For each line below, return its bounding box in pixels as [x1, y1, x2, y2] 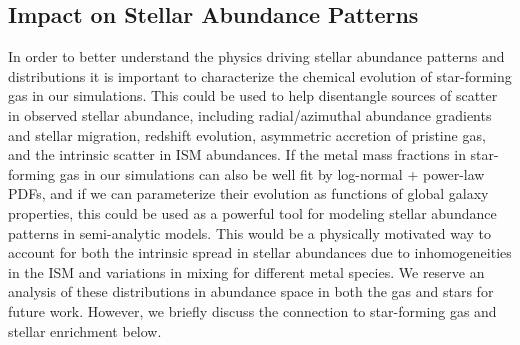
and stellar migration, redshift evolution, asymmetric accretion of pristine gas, [8, 124, 486, 145]
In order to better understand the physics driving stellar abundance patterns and [8, 46, 505, 67]
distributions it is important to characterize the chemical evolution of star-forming [8, 65, 512, 86]
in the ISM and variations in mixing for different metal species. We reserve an [8, 261, 485, 282]
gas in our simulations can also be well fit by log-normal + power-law [59, 163, 485, 184]
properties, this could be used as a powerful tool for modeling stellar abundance [8, 202, 497, 223]
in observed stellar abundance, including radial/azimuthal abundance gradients [8, 104, 492, 125]
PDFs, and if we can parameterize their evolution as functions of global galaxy [8, 183, 489, 204]
